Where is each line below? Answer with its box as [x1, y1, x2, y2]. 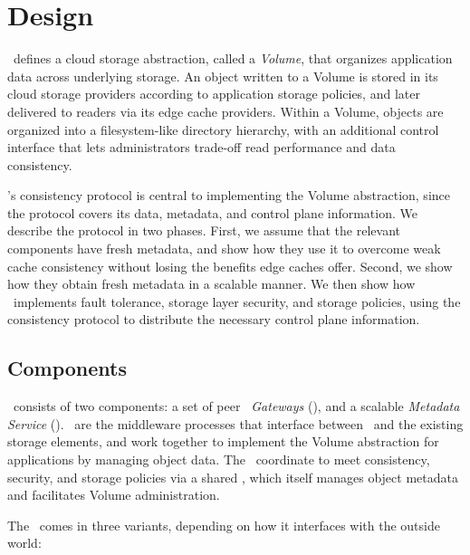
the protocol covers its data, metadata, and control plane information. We [7, 203, 417, 222]
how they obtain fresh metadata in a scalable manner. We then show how [7, 274, 416, 293]
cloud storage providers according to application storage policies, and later [7, 84, 420, 103]
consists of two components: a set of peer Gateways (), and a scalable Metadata [13, 397, 460, 416]
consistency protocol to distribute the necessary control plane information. [7, 310, 420, 329]
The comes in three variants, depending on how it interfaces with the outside [7, 515, 440, 534]
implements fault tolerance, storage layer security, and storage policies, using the [13, 292, 461, 311]
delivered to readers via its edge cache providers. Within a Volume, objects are [7, 101, 444, 120]
